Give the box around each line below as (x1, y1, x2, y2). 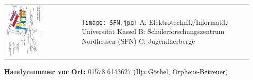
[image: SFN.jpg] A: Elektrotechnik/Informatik (81, 16, 228, 27)
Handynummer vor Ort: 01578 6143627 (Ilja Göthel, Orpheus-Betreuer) (4, 66, 228, 76)
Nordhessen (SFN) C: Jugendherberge (81, 35, 195, 46)
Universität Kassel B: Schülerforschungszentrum (81, 26, 225, 36)
